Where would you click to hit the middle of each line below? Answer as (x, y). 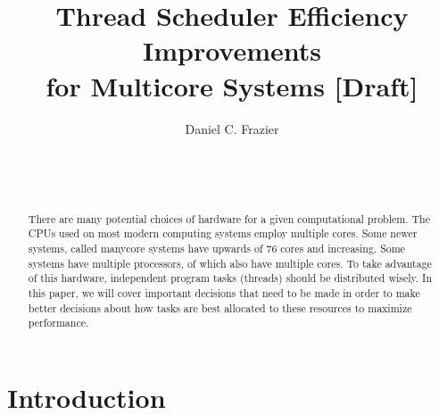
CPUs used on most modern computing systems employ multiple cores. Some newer (223, 233)
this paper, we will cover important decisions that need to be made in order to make (224, 292)
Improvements (232, 50)
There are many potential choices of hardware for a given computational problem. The (229, 218)
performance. (58, 323)
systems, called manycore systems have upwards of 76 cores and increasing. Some (216, 248)
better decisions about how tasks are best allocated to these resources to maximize (220, 307)
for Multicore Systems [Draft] (232, 85)
